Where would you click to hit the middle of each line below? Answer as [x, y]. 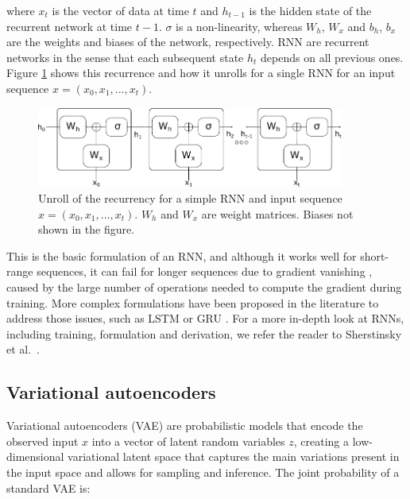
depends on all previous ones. [332, 57]
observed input [43, 441]
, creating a [321, 441]
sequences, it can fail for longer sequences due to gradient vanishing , [205, 271]
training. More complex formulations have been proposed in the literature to [193, 302]
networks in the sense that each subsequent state [125, 57]
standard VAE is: [48, 487]
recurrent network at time [70, 26]
